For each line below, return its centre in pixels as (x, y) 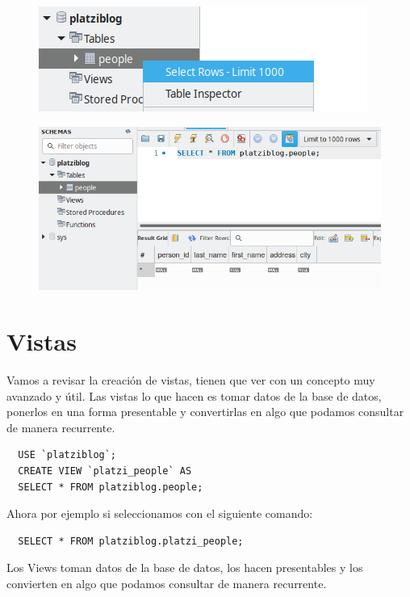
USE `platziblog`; (67, 455)
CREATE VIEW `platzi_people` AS (105, 471)
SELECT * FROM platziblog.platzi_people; (131, 541)
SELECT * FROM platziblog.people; (111, 487)
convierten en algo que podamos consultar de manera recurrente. (167, 584)
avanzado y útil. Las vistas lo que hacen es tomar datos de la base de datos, (194, 395)
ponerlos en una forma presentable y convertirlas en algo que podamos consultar (205, 412)
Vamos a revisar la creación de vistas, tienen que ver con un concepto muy (191, 380)
